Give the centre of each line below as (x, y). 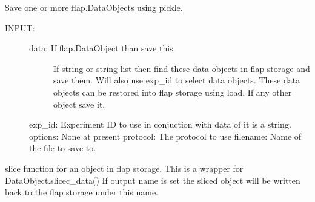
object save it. (79, 104)
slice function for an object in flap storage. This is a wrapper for (124, 168)
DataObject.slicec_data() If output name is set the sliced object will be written (153, 180)
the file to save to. (63, 148)
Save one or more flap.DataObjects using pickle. (94, 7)
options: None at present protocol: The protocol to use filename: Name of (165, 136)
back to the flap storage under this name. (82, 192)
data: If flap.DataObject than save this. (102, 48)
